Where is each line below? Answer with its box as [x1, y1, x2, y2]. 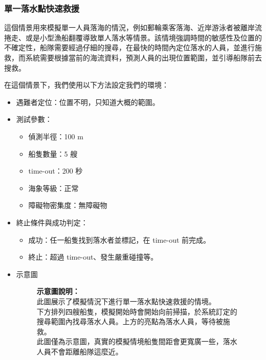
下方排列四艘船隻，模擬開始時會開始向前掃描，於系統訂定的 [36, 306, 237, 316]
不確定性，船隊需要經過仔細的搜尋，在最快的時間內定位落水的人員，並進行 [4, 42, 255, 53]
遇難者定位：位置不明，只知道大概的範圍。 [16, 96, 160, 107]
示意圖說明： [36, 286, 80, 297]
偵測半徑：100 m [28, 131, 83, 141]
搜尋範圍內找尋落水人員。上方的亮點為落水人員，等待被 [36, 316, 223, 327]
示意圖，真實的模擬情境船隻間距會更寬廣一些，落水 [65, 336, 237, 347]
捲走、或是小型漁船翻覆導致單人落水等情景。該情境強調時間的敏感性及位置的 [4, 32, 262, 43]
